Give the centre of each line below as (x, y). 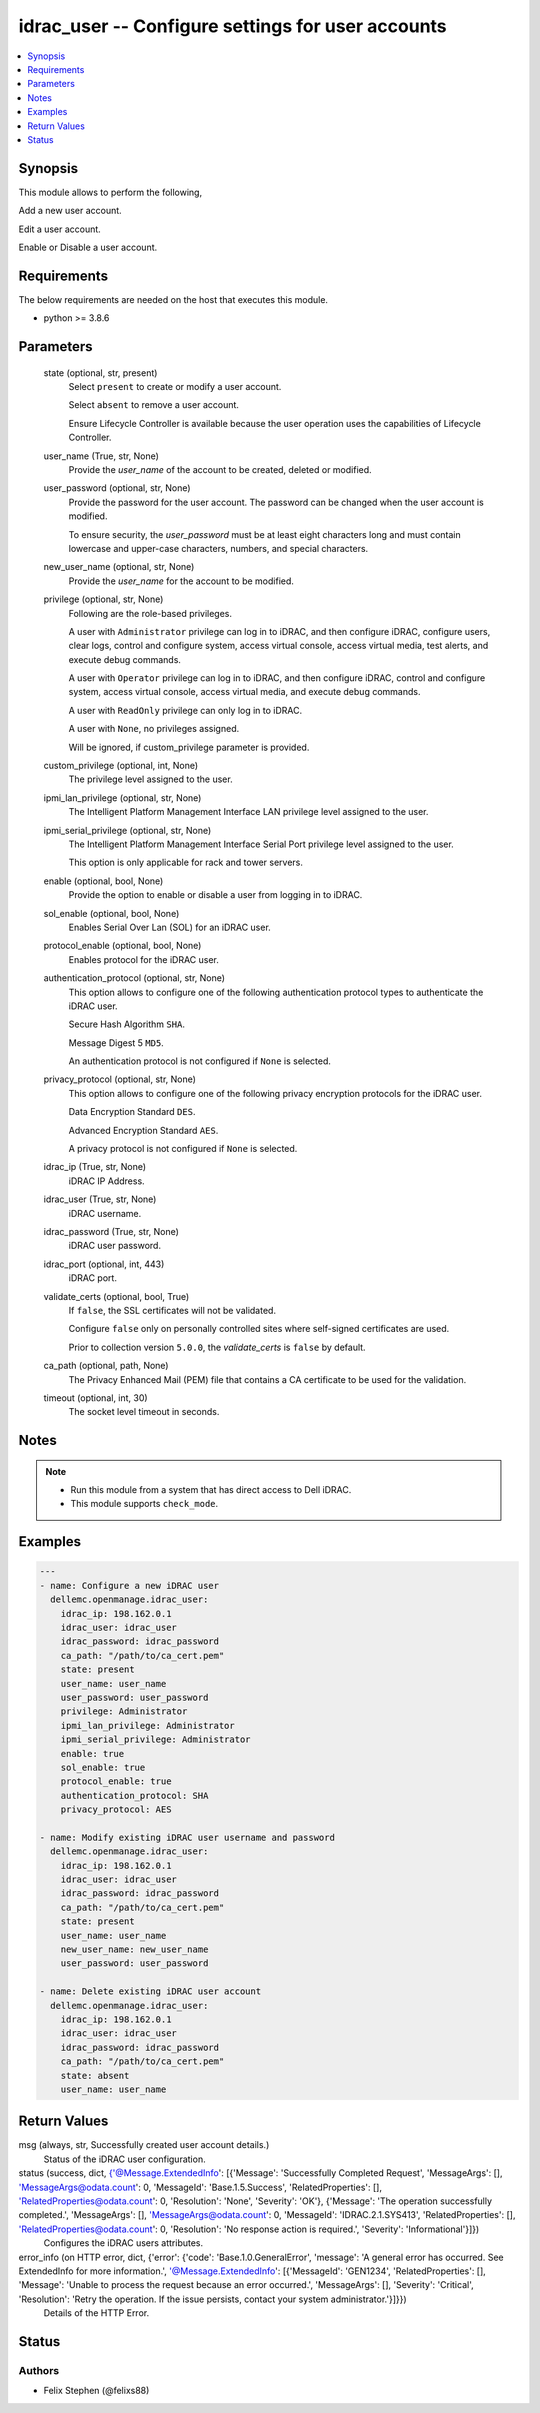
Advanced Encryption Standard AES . (143, 1130)
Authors (39, 2370)
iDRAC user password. (115, 1246)
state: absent (95, 2075)
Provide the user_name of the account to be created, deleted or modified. (220, 470)
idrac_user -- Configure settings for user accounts (232, 26)
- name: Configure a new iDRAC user (129, 1585)
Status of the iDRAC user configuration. (124, 2159)
